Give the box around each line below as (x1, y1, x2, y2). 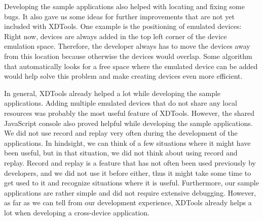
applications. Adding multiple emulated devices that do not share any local (4, 98, 237, 108)
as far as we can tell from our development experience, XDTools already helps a (4, 197, 252, 208)
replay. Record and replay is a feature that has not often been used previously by (4, 157, 256, 168)
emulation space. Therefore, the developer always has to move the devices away (4, 41, 250, 51)
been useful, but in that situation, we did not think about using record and (4, 147, 238, 158)
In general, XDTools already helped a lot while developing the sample (4, 87, 221, 98)
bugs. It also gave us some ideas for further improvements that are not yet (4, 11, 235, 21)
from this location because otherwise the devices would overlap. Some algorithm (4, 50, 252, 61)
